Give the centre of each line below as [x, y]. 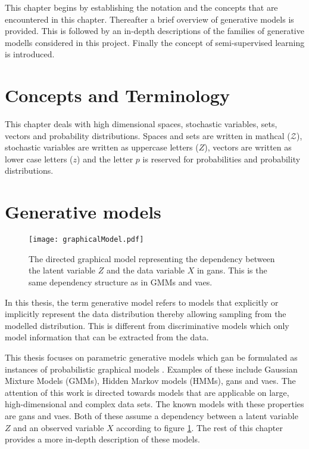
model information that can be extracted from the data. [107, 337]
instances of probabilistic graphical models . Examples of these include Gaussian [151, 369]
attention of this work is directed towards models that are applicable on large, [147, 392]
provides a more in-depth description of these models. [102, 439]
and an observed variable [59, 427]
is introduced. [30, 54]
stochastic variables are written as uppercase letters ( [102, 147]
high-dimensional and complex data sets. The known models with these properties [154, 404]
